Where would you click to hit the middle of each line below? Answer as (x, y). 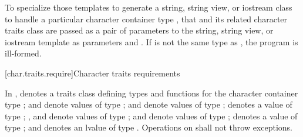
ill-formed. (23, 53)
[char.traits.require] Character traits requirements (92, 73)
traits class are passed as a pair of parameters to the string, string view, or (139, 30)
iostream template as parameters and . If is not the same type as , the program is (151, 41)
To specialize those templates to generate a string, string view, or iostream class (149, 7)
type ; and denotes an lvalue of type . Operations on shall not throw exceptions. (149, 127)
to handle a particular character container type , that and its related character (146, 19)
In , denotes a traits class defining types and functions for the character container (151, 93)
